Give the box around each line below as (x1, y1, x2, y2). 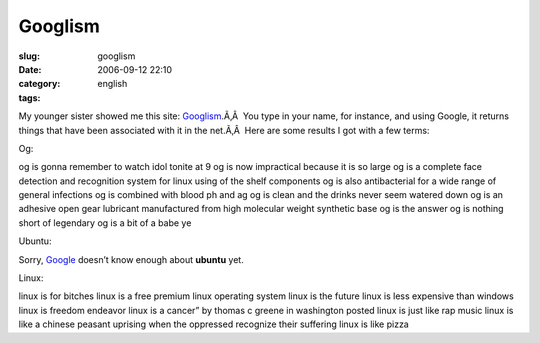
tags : (18, 91, 41, 104)
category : (18, 78, 61, 90)
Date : (18, 63, 42, 75)
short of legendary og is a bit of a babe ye (18, 216, 192, 229)
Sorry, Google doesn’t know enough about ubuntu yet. (18, 253, 244, 265)
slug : (18, 50, 40, 62)
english (97, 78, 128, 90)
